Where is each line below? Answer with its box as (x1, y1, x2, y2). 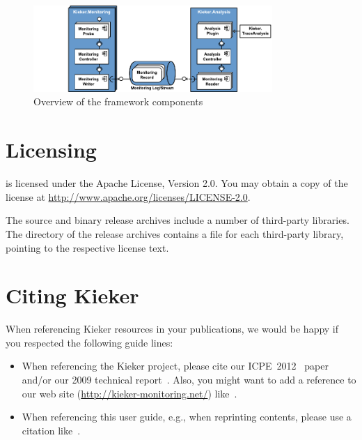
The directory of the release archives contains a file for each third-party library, (6, 226, 344, 241)
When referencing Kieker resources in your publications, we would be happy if (6, 321, 339, 336)
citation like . (22, 423, 81, 437)
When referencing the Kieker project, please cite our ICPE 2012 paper (22, 358, 329, 373)
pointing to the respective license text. (6, 240, 169, 255)
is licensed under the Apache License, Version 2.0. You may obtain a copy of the (6, 176, 348, 190)
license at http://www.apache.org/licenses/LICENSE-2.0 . (6, 189, 251, 204)
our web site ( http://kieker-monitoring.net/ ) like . (22, 386, 237, 400)
